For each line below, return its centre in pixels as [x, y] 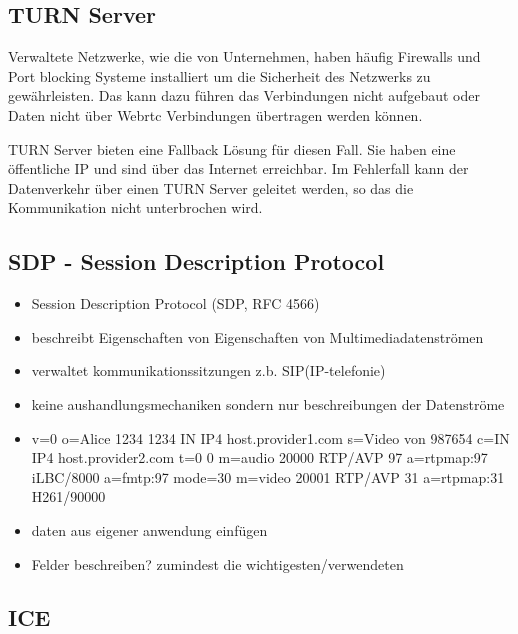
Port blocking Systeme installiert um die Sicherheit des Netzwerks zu [219, 75]
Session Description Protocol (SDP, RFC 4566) [175, 303]
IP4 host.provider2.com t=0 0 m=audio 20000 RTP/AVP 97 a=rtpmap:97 [259, 457]
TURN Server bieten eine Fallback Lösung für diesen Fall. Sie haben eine [232, 148]
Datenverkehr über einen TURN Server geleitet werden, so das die [211, 187]
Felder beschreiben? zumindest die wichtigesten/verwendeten [217, 563]
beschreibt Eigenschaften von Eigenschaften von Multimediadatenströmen [257, 336]
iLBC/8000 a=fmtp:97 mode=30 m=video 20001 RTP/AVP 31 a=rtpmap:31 [268, 476]
